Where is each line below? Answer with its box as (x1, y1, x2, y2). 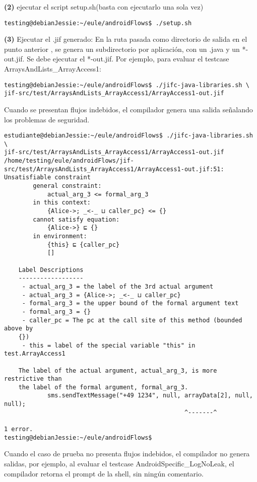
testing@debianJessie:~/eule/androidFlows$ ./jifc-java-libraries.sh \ (4, 81, 249, 89)
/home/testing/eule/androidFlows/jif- (4, 157, 134, 165)
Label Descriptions (18, 266, 84, 273)
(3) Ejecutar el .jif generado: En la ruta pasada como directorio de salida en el (4, 34, 247, 44)
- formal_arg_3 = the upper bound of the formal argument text (22, 300, 239, 307)
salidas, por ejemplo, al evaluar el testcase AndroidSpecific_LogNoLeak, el (4, 458, 234, 468)
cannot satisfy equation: (33, 216, 120, 223)
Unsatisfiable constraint (4, 174, 91, 181)
